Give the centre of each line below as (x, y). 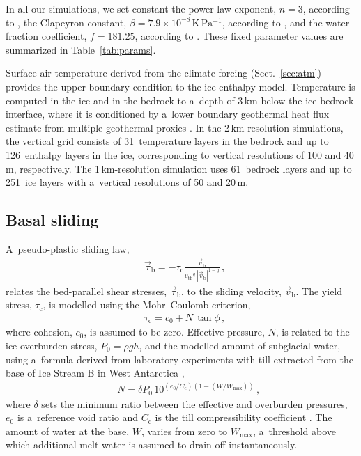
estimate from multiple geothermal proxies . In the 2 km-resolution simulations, (175, 127)
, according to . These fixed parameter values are (239, 36)
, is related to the (313, 332)
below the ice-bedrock (307, 100)
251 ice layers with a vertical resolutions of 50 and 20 (121, 182)
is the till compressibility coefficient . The (244, 417)
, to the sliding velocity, (231, 291)
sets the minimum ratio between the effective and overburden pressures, (194, 403)
